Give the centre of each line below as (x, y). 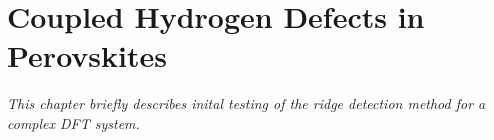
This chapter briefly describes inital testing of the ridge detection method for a (246, 103)
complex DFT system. (73, 122)
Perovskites (87, 55)
